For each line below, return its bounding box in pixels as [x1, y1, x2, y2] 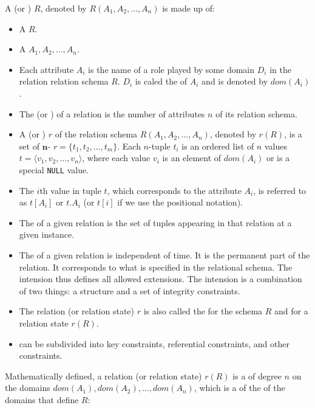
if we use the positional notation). [117, 196, 243, 209]
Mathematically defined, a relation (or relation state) [5, 369, 202, 382]
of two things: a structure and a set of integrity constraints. [19, 284, 240, 297]
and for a [274, 305, 308, 317]
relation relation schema [19, 75, 109, 88]
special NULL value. [19, 163, 89, 176]
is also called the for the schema [143, 305, 263, 317]
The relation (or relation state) [19, 305, 134, 317]
